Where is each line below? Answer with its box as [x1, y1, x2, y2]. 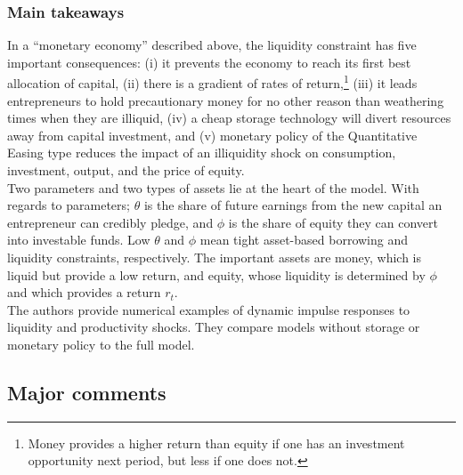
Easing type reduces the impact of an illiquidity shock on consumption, [7, 143, 396, 162]
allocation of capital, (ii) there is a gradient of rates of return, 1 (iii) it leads [7, 71, 418, 93]
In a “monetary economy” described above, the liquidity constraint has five [7, 36, 417, 54]
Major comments [7, 378, 167, 406]
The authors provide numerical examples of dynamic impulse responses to [7, 300, 410, 318]
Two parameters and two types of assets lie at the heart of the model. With [7, 178, 419, 197]
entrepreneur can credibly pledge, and [7, 213, 214, 231]
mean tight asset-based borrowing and [199, 230, 409, 249]
